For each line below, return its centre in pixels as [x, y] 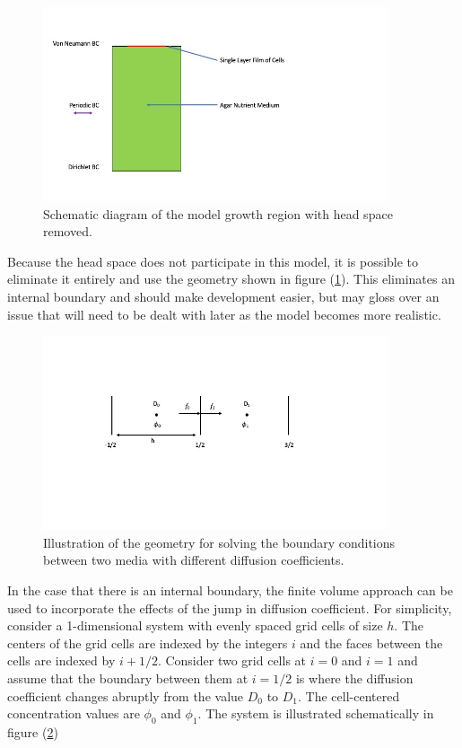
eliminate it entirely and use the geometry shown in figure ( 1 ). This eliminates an [231, 279]
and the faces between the [371, 642]
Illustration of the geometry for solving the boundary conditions [219, 542]
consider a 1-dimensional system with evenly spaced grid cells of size [195, 625]
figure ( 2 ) [33, 731]
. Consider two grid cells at [232, 660]
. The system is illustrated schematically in [316, 713]
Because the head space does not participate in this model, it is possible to [213, 261]
